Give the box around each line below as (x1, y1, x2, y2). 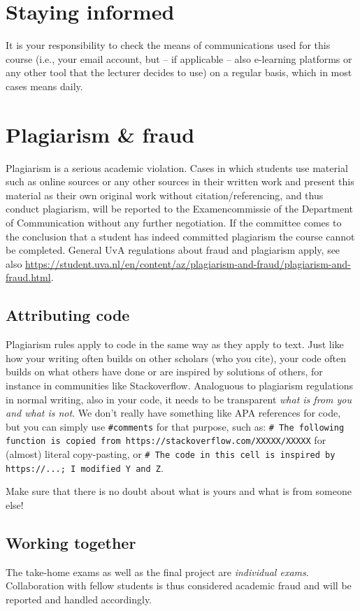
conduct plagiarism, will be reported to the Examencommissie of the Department (6, 201, 353, 216)
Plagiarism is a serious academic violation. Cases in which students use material (6, 160, 348, 175)
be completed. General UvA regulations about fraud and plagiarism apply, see (6, 243, 340, 257)
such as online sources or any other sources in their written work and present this (6, 174, 354, 189)
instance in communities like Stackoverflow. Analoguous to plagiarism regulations (6, 378, 354, 392)
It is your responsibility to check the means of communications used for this (6, 38, 331, 52)
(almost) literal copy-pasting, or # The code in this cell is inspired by (6, 447, 336, 461)
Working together (6, 531, 136, 553)
